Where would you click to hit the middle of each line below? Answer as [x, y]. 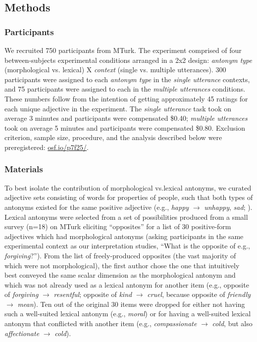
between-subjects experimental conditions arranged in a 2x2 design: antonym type [128, 60]
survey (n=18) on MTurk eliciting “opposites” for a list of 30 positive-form [118, 226]
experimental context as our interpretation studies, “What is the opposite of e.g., [127, 246]
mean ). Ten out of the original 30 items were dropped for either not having [131, 304]
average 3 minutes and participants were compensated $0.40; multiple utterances [126, 118]
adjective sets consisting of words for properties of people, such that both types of [129, 197]
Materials [24, 169]
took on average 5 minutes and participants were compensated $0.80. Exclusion [125, 127]
